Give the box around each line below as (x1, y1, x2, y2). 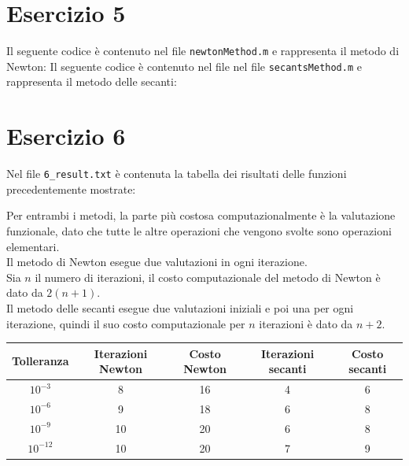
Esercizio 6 (6, 120, 126, 152)
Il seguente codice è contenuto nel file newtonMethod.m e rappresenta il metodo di (6, 43, 400, 59)
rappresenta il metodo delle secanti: (6, 73, 177, 90)
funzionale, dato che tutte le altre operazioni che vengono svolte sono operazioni (6, 223, 392, 239)
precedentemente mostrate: (6, 180, 136, 197)
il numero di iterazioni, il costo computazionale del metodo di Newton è (35, 268, 381, 285)
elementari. (6, 238, 60, 254)
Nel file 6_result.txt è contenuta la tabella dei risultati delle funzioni (6, 165, 347, 182)
